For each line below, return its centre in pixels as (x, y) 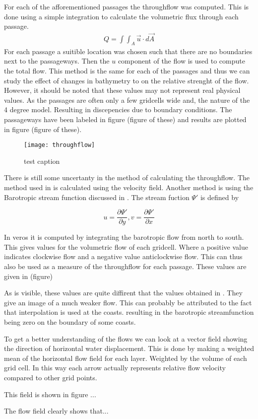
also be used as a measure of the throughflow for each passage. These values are (125, 266)
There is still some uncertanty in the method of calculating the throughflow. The (127, 177)
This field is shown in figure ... (50, 394)
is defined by (220, 197)
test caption (42, 161)
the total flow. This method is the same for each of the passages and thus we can (127, 71)
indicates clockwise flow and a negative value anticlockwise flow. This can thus (123, 256)
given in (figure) (29, 276)
